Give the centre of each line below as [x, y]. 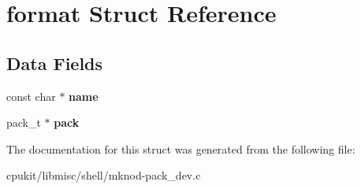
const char [31, 96]
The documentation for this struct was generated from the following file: [181, 148]
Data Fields [55, 63]
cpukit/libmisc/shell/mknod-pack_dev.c [104, 175]
